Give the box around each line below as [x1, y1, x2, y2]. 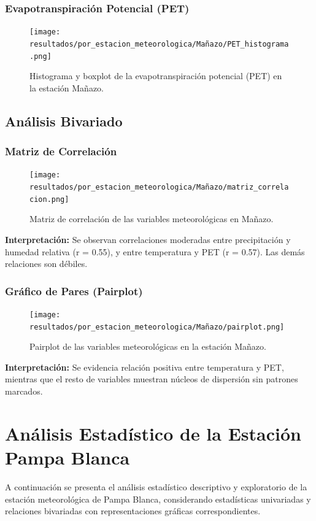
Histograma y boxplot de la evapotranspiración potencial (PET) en [29, 69, 282, 82]
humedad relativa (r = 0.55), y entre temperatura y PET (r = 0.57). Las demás [5, 245, 305, 258]
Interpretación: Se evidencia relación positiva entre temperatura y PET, [5, 360, 284, 373]
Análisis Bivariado [5, 111, 123, 130]
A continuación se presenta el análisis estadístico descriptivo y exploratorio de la [5, 480, 307, 493]
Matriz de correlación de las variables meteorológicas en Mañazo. [29, 212, 274, 225]
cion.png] [29, 195, 69, 204]
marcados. [5, 385, 43, 398]
